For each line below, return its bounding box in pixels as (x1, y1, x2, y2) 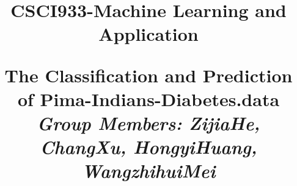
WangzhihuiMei (81, 158, 216, 184)
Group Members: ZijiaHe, (37, 110, 260, 135)
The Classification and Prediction (4, 62, 293, 87)
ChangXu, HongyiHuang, (40, 134, 257, 160)
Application (98, 21, 199, 46)
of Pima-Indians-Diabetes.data (17, 86, 280, 111)
